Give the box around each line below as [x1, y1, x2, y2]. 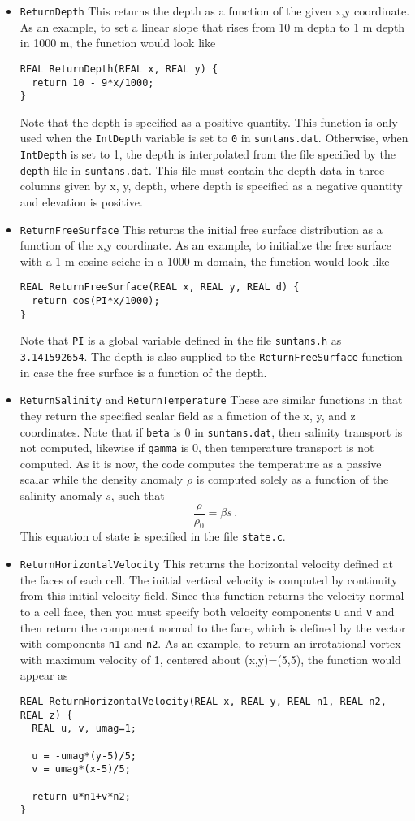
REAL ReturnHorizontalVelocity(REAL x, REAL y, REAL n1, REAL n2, [19, 696, 387, 708]
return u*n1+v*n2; [32, 790, 131, 802]
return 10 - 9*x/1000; [32, 76, 154, 89]
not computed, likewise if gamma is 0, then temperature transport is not [19, 439, 374, 456]
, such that [110, 487, 165, 504]
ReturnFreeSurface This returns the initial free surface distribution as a [19, 220, 383, 237]
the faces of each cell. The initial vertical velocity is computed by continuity [19, 571, 398, 588]
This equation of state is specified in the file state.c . [19, 528, 286, 545]
